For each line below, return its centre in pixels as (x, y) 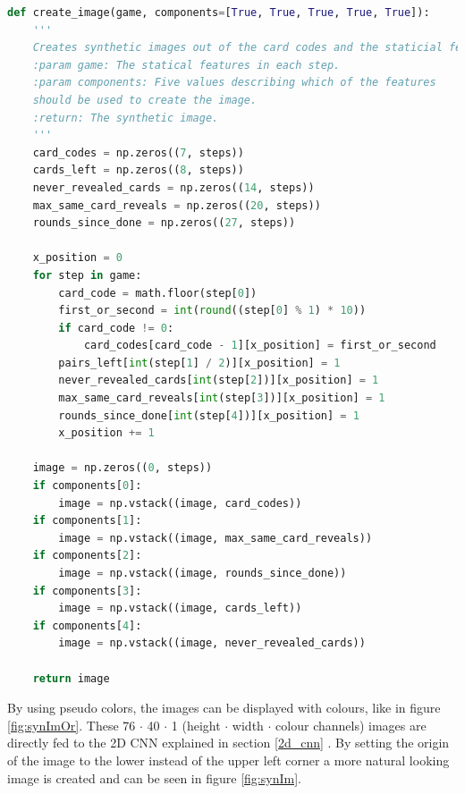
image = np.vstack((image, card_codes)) (180, 503)
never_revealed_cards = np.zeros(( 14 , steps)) (173, 187)
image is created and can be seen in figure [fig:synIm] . (154, 777)
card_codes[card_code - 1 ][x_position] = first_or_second (260, 346)
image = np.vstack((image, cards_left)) (180, 608)
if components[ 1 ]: (87, 521)
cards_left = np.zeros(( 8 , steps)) (138, 170)
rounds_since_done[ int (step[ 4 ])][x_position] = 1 (209, 415)
